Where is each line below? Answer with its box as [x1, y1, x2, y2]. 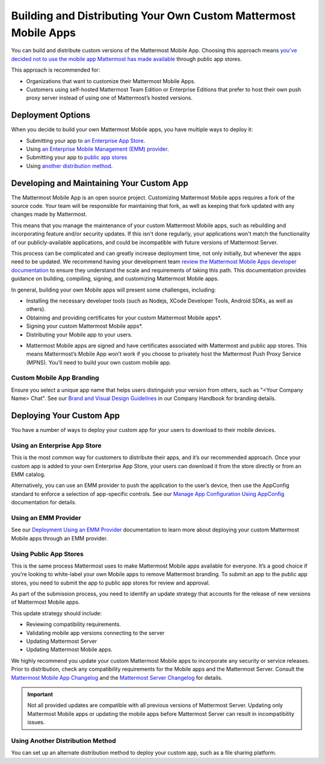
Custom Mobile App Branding [11, 374, 99, 382]
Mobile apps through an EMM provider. [11, 534, 108, 542]
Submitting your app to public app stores [26, 154, 128, 161]
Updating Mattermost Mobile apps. [26, 646, 113, 653]
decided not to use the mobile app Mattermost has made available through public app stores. [11, 55, 242, 63]
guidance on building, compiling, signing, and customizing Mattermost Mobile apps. [11, 275, 219, 283]
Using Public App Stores [11, 550, 84, 558]
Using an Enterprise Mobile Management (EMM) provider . [26, 145, 169, 152]
